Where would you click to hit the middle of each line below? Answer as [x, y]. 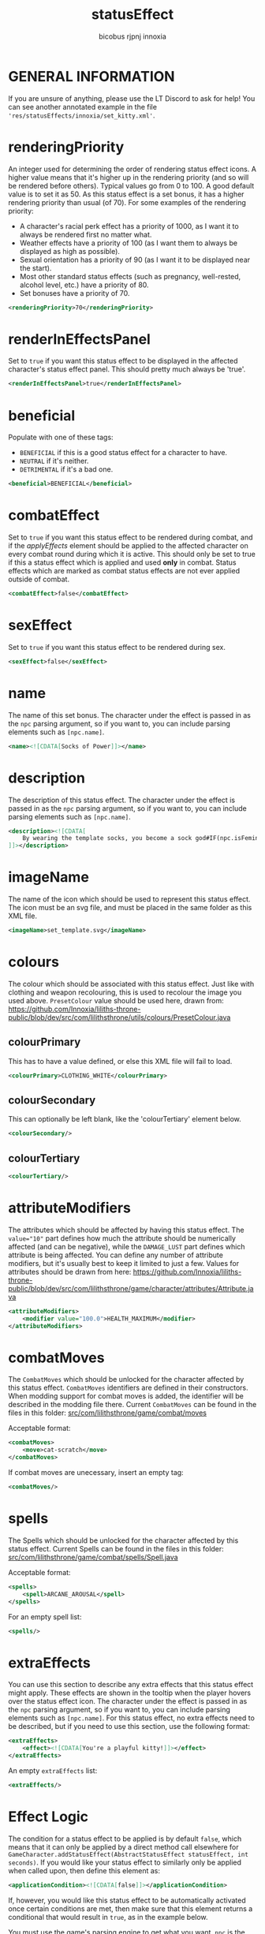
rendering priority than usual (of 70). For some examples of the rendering [127, 202]
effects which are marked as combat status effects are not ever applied [124, 571]
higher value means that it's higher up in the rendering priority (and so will [129, 177]
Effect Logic [49, 1816]
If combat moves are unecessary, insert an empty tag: [96, 1473]
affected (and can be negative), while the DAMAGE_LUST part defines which [127, 1246]
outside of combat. [39, 579]
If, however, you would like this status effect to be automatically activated [127, 1900]
